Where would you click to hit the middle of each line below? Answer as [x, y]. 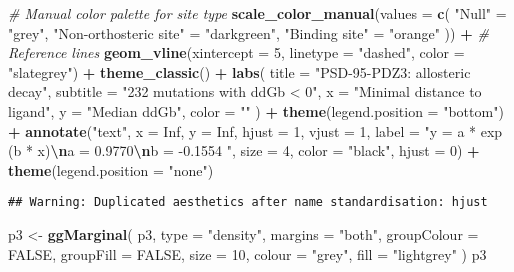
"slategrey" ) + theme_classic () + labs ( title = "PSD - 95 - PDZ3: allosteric [239, 71]
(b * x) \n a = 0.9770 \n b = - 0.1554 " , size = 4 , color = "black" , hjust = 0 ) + [244, 150]
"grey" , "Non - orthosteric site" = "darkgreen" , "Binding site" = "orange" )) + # [248, 32]
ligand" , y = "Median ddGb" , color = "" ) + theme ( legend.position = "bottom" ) [256, 110]
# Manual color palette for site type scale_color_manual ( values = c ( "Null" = [257, 13]
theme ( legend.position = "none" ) [111, 169]
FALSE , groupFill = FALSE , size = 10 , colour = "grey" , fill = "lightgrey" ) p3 [247, 253]
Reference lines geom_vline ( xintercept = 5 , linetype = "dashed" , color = [236, 52]
